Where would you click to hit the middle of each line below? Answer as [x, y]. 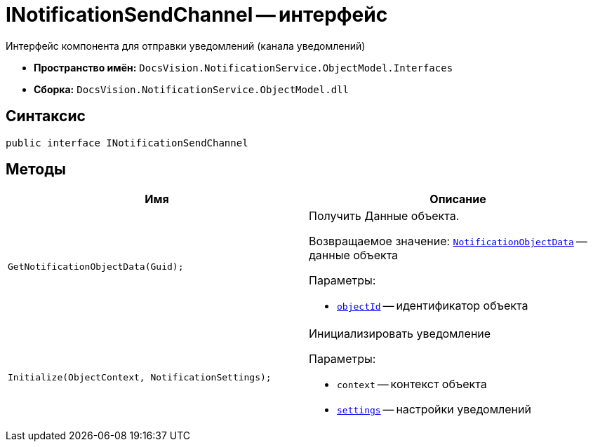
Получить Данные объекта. [384, 216]
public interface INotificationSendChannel [127, 143]
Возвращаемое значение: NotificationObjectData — [448, 241]
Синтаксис [46, 116]
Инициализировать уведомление [400, 334]
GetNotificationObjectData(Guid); [96, 266]
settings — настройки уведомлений [434, 410]
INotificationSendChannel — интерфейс [197, 15]
